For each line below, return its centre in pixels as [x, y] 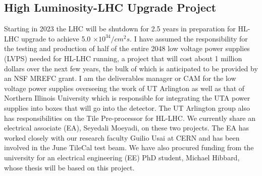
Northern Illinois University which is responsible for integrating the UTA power [127, 98]
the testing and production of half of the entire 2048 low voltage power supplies [127, 48]
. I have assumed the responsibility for [189, 38]
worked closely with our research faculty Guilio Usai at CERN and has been [122, 137]
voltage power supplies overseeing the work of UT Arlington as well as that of [124, 88]
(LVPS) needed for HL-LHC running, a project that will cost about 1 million [123, 58]
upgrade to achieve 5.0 [56, 38]
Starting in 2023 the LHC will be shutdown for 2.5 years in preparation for [120, 29]
